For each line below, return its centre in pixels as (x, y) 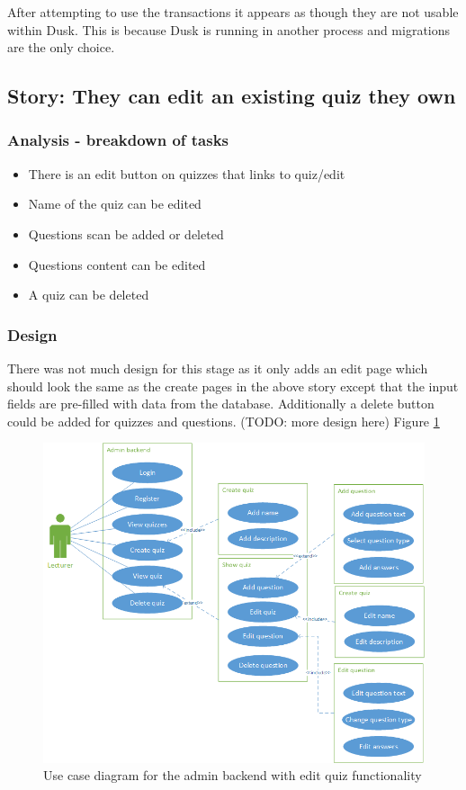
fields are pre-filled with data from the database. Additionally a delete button (221, 404)
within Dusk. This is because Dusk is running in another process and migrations (229, 29)
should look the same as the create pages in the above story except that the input (233, 386)
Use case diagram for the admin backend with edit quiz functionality (233, 775)
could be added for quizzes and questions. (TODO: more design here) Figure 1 (224, 421)
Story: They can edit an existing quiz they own (232, 96)
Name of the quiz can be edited (115, 204)
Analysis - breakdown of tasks (118, 140)
